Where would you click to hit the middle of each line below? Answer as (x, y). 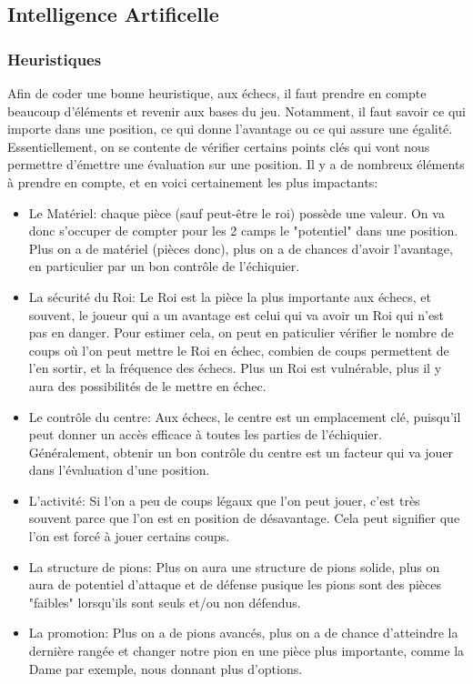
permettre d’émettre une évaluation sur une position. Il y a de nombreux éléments (236, 164)
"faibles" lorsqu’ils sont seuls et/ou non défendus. (165, 602)
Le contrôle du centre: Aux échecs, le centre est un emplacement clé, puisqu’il (245, 416)
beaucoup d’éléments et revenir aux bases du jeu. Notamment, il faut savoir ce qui (237, 111)
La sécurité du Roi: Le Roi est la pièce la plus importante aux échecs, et (230, 296)
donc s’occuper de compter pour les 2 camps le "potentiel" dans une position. (243, 231)
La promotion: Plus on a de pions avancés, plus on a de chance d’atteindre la (243, 633)
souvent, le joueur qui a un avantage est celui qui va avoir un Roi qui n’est (236, 314)
